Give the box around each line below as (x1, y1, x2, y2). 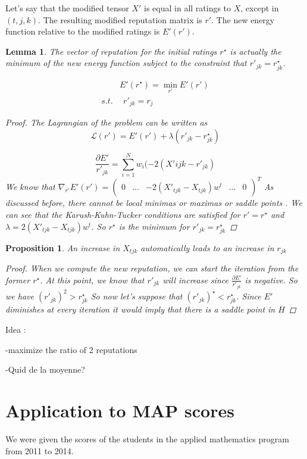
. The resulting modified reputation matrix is (38, 13, 202, 26)
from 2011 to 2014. (5, 444, 74, 457)
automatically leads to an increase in (140, 241, 274, 254)
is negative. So (245, 273, 297, 286)
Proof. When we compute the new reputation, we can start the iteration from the (5, 262, 299, 274)
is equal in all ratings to (144, 2, 231, 14)
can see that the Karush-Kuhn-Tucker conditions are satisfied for (5, 208, 240, 221)
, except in (240, 2, 279, 14)
